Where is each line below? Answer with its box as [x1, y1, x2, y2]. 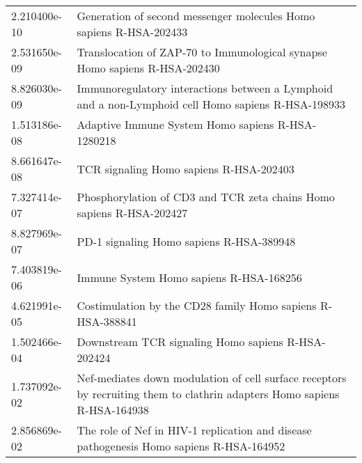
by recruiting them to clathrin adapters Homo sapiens [77, 386, 340, 402]
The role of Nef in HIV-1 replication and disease [77, 422, 312, 438]
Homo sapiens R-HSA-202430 [77, 60, 220, 76]
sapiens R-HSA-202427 [77, 205, 188, 221]
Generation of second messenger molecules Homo [77, 8, 315, 24]
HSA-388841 [77, 313, 137, 329]
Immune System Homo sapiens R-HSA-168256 [77, 269, 302, 285]
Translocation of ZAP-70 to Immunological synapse [77, 44, 327, 60]
